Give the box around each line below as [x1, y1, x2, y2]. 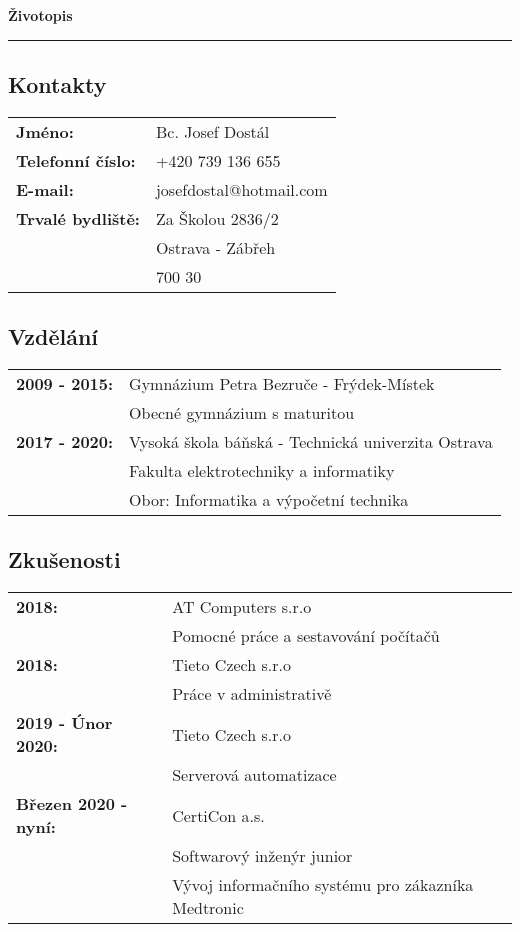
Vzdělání [8, 321, 99, 352]
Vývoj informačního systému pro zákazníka [172, 873, 474, 897]
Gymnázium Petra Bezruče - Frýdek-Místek [129, 372, 435, 395]
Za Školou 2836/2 [155, 206, 279, 230]
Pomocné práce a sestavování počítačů [172, 624, 440, 648]
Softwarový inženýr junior [172, 844, 353, 868]
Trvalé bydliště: [16, 206, 140, 230]
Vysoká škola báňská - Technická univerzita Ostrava [129, 430, 493, 453]
